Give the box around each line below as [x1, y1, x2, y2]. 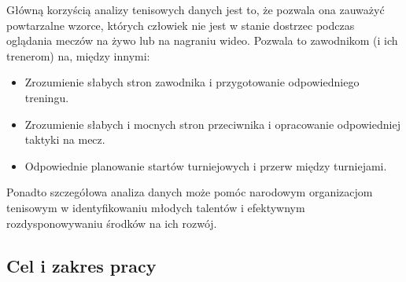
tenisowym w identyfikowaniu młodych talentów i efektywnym [6, 199, 305, 215]
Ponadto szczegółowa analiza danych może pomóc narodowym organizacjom [6, 184, 373, 200]
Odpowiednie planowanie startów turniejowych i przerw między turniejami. [24, 157, 387, 174]
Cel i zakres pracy [6, 253, 157, 277]
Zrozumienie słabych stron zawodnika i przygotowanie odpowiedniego [24, 74, 360, 90]
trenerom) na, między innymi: [6, 47, 150, 64]
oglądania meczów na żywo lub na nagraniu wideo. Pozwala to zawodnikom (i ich [6, 32, 398, 49]
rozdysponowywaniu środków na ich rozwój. [6, 214, 217, 231]
